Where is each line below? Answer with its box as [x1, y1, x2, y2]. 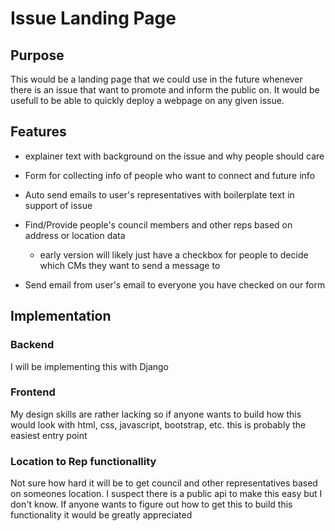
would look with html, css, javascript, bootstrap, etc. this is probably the [10, 418, 307, 431]
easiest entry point [10, 429, 88, 441]
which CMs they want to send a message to [39, 259, 221, 271]
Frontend [10, 385, 56, 399]
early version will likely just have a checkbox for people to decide [39, 248, 309, 261]
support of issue [24, 199, 93, 211]
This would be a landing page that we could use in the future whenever [10, 73, 303, 85]
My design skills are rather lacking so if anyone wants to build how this [10, 408, 302, 420]
